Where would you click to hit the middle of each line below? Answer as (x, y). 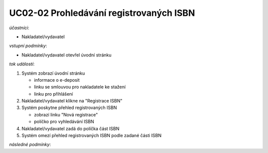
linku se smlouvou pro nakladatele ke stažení (80, 87)
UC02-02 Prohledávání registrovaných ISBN (102, 13)
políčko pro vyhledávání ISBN (64, 122)
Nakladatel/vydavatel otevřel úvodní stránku (67, 55)
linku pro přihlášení (54, 94)
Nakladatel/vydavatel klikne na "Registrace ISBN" (72, 101)
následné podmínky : (30, 145)
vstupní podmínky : (28, 46)
